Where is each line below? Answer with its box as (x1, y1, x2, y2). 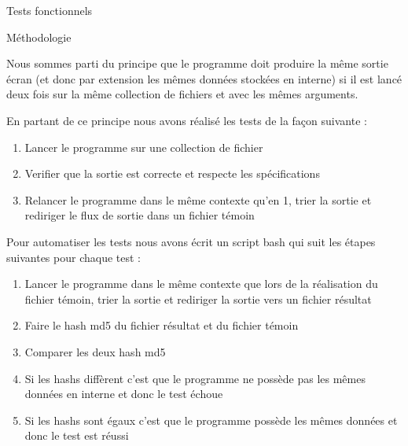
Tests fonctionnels (6, 2, 93, 18)
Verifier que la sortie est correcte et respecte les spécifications (24, 165, 320, 182)
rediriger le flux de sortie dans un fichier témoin (24, 207, 255, 223)
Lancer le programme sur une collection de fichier (24, 138, 263, 155)
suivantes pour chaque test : (6, 249, 141, 265)
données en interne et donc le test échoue (24, 385, 223, 402)
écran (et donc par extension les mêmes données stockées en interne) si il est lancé (6, 70, 402, 87)
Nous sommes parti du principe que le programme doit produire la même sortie (6, 55, 388, 72)
